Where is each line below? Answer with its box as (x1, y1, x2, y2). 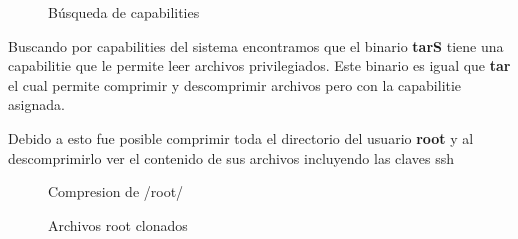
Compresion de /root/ (48, 181, 184, 202)
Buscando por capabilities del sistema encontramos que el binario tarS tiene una (8, 35, 504, 56)
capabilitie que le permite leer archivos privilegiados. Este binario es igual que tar (8, 55, 511, 76)
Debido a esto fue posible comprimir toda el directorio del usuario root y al (8, 127, 474, 148)
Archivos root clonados (48, 214, 188, 235)
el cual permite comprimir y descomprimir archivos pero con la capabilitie (8, 74, 462, 95)
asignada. (8, 94, 65, 115)
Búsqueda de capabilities (48, 2, 200, 22)
